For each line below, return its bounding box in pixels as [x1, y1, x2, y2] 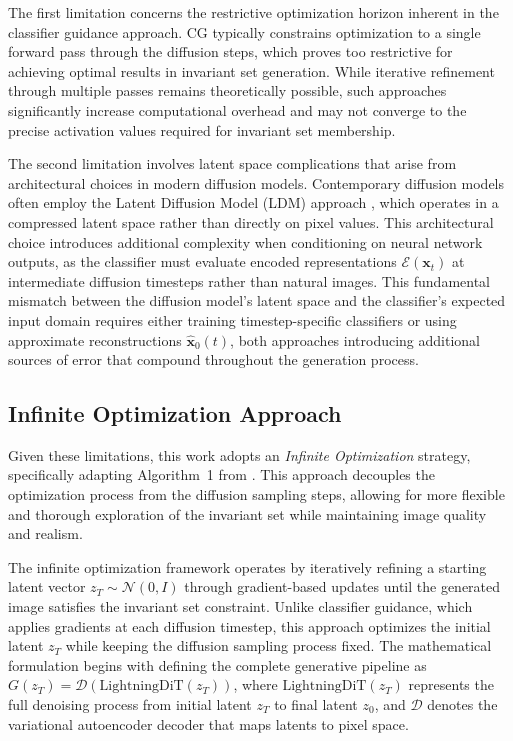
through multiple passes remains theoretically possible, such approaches [8, 80, 447, 101]
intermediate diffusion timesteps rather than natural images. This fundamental [8, 270, 491, 291]
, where [233, 674, 278, 695]
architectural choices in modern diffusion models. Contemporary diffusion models [8, 172, 505, 193]
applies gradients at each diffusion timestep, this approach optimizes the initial [8, 615, 491, 636]
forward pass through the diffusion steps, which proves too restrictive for [8, 41, 453, 62]
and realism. [8, 523, 83, 544]
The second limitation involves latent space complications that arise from [8, 153, 457, 174]
